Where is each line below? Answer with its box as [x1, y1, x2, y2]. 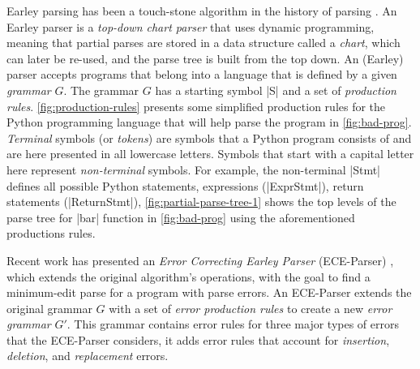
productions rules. [6, 225, 96, 242]
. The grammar [63, 81, 139, 98]
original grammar [6, 299, 92, 316]
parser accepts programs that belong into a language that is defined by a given [6, 66, 397, 83]
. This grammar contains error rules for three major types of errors [66, 315, 399, 333]
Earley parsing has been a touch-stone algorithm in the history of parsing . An [6, 2, 397, 19]
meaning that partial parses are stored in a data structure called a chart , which [6, 34, 401, 51]
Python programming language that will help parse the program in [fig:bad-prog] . [6, 114, 412, 131]
